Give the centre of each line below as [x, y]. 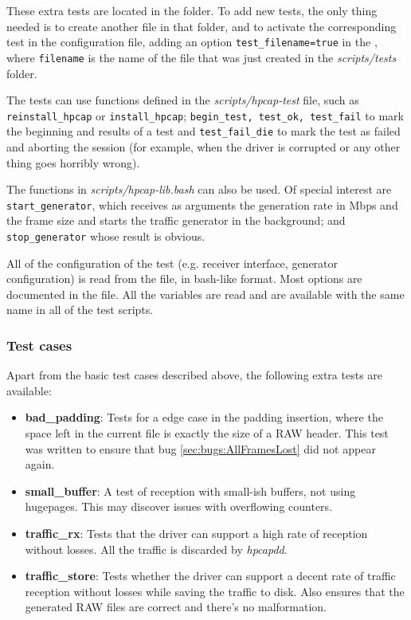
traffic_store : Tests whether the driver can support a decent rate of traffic [210, 576]
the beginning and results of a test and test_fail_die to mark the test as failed [204, 131]
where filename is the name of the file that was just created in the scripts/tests [202, 57]
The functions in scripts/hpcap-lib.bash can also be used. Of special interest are [199, 189]
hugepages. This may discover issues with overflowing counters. [179, 506]
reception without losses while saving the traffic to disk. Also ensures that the [215, 591]
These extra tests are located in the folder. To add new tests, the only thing [192, 10]
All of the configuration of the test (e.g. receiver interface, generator [172, 263]
